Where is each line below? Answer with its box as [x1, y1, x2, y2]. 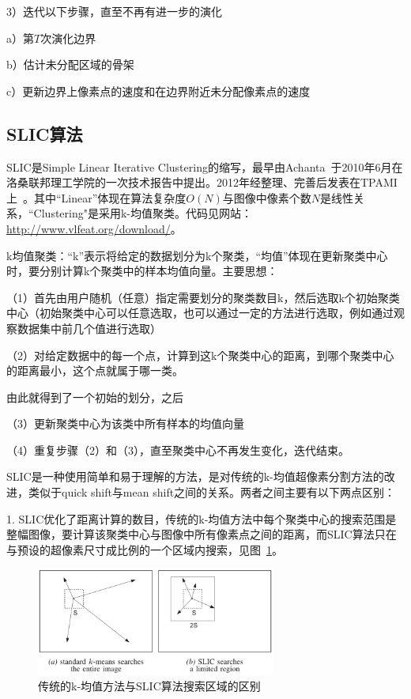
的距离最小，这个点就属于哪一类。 [6, 362, 183, 379]
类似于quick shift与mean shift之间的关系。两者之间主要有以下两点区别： [28, 484, 396, 501]
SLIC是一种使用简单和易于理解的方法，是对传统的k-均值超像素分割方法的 [6, 468, 384, 485]
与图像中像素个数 [222, 189, 311, 206]
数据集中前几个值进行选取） [17, 319, 161, 336]
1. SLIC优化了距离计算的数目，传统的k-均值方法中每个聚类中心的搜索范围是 [6, 510, 397, 527]
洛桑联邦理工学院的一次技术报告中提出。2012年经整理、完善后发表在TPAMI [6, 174, 398, 191]
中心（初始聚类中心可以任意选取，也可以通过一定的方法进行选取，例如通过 [6, 304, 394, 321]
